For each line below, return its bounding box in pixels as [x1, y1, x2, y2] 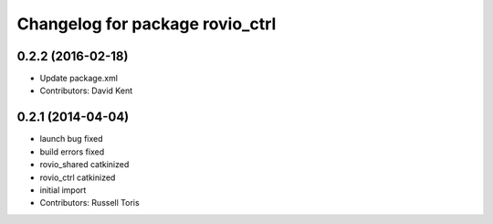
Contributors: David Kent [39, 85, 132, 96]
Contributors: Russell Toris [39, 197, 141, 208]
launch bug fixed [39, 133, 104, 144]
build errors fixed [39, 146, 105, 157]
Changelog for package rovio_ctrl [16, 14, 277, 34]
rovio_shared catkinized [39, 159, 130, 170]
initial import [39, 184, 87, 196]
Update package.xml [39, 73, 119, 84]
